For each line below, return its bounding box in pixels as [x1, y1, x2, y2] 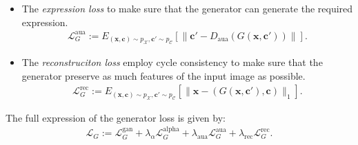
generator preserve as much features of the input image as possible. [21, 68, 306, 82]
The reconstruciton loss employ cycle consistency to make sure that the [21, 55, 323, 69]
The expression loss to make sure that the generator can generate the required [21, 1, 353, 15]
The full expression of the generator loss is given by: [6, 110, 226, 124]
